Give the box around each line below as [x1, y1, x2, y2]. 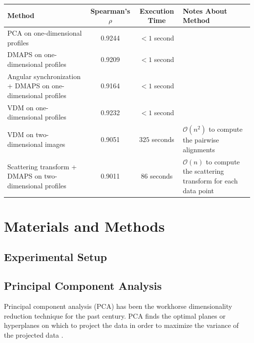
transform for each [183, 175, 238, 185]
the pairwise [183, 135, 219, 145]
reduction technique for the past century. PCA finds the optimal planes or [4, 310, 226, 321]
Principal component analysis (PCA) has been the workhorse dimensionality [4, 301, 233, 311]
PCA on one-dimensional [7, 27, 82, 38]
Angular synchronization [7, 71, 81, 81]
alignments [183, 144, 215, 154]
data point [183, 185, 214, 195]
